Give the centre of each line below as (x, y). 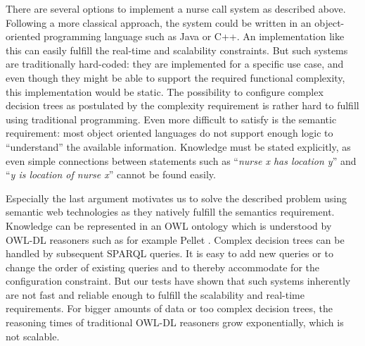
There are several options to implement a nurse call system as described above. (176, 8)
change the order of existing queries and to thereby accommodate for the (162, 267)
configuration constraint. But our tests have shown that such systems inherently (178, 281)
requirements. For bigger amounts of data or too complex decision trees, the (169, 308)
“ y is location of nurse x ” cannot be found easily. (111, 174)
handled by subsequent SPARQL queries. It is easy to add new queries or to (169, 253)
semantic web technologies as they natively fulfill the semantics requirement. (170, 212)
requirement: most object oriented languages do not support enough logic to (169, 133)
